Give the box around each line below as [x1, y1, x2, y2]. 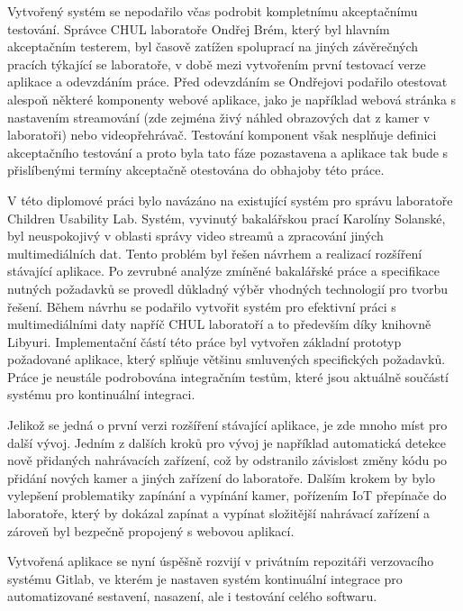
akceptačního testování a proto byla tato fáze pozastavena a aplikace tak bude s [7, 142, 449, 161]
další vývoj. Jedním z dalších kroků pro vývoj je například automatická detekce [7, 433, 447, 451]
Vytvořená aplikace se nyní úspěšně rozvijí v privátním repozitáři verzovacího [7, 552, 434, 570]
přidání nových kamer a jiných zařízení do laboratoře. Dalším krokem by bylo [7, 468, 435, 487]
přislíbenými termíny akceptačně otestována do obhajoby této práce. [7, 160, 385, 179]
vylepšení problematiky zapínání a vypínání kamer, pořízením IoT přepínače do [7, 486, 447, 505]
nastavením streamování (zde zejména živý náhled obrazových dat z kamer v [7, 107, 431, 126]
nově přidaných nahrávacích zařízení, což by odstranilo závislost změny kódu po [7, 451, 448, 470]
